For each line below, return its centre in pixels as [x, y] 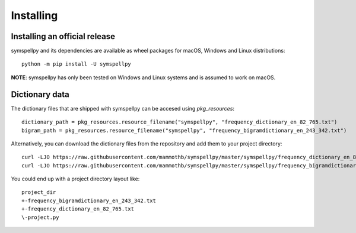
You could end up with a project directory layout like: [75, 179]
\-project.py [40, 217]
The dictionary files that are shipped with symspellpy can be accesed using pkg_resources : [123, 108]
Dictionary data [40, 94]
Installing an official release [63, 36]
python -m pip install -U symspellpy [77, 64]
